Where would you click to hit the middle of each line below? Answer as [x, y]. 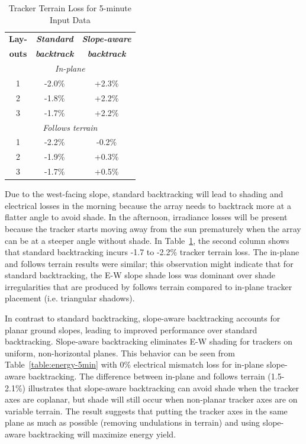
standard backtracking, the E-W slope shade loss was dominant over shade [140, 275]
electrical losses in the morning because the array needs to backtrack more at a [148, 205]
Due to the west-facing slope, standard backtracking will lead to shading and [144, 194]
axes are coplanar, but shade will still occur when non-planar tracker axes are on [151, 399]
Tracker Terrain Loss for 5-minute [70, 8]
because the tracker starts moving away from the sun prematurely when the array [153, 228]
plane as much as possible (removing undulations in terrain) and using [133, 422]
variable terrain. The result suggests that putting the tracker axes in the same [146, 411]
